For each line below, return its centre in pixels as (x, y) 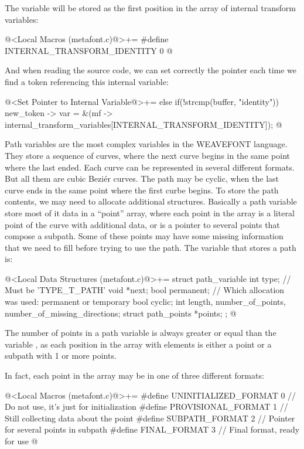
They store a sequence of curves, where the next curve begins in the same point (147, 155)
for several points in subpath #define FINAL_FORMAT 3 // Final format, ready (152, 429)
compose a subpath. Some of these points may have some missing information (144, 236)
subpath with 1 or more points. (61, 356)
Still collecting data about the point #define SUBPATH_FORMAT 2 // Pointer (150, 418)
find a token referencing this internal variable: (87, 81)
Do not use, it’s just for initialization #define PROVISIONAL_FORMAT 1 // (146, 407)
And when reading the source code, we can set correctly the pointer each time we (151, 70)
